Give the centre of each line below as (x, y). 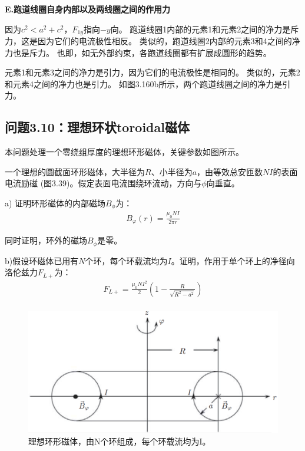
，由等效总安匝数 (230, 171)
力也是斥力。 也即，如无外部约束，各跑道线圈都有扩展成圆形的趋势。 (138, 52)
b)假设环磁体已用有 (42, 260)
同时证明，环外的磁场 (46, 240)
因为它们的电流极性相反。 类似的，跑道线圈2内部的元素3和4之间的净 (169, 41)
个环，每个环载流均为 (126, 260)
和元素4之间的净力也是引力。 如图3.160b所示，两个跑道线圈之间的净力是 (144, 83)
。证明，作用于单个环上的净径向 (233, 260)
